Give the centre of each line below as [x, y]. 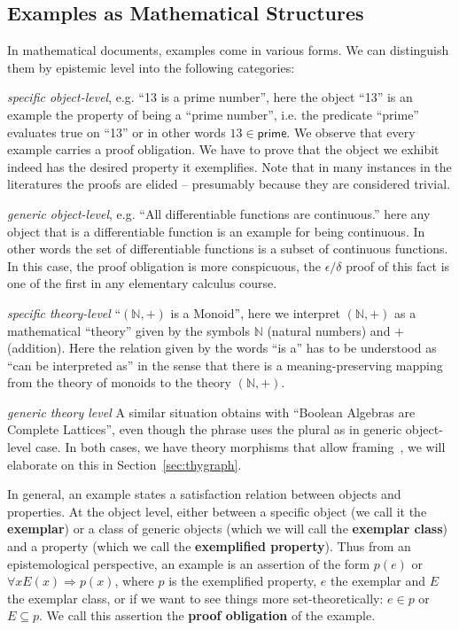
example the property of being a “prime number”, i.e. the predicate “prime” [213, 114]
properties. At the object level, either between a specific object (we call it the [217, 511]
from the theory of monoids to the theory [119, 382]
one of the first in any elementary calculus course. [142, 283]
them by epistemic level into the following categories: [151, 67]
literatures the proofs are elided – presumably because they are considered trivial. [229, 184]
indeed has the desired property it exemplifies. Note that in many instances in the [229, 166]
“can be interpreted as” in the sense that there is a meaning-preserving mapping [225, 365]
